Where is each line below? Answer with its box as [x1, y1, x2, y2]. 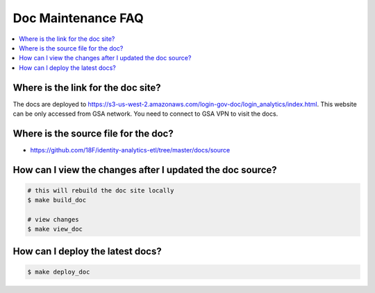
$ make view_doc [27, 225, 83, 233]
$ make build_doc [27, 196, 87, 204]
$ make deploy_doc [27, 268, 90, 276]
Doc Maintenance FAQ [12, 10, 144, 26]
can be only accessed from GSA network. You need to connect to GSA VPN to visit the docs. [12, 109, 278, 118]
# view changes [27, 215, 79, 224]
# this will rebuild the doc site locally [27, 186, 174, 194]
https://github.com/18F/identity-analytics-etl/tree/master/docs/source [30, 145, 231, 154]
